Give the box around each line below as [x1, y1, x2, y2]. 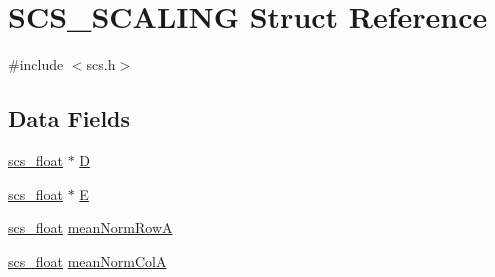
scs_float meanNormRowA [8, 217, 173, 238]
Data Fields [8, 103, 131, 134]
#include [8, 54, 64, 75]
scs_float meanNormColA [8, 250, 167, 271]
